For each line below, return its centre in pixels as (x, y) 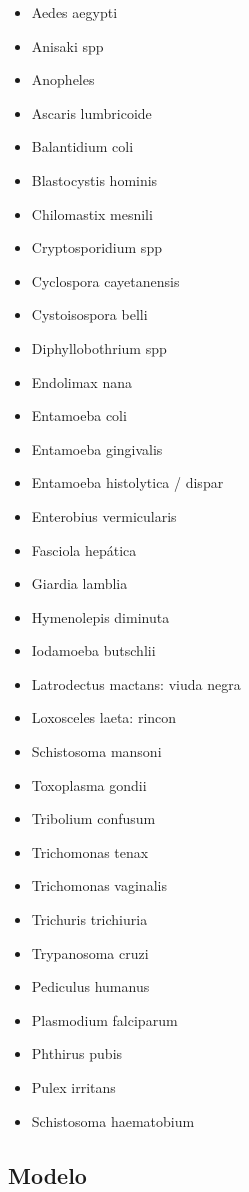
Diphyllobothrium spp (99, 347)
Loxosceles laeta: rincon (104, 717)
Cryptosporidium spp (96, 247)
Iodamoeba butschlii (93, 650)
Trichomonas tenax (90, 851)
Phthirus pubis (77, 1053)
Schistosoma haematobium (113, 1120)
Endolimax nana (81, 381)
